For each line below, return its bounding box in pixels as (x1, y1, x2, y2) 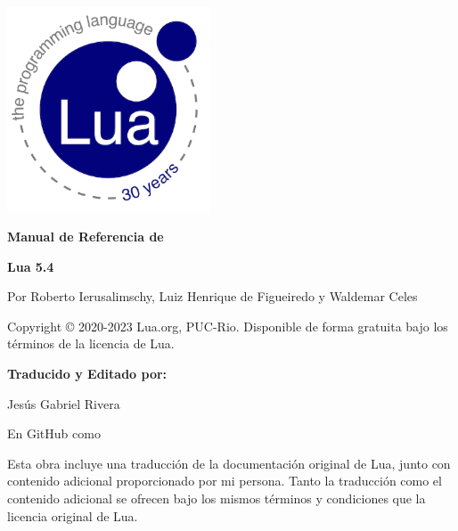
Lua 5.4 (7, 257, 54, 275)
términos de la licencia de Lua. (7, 334, 175, 353)
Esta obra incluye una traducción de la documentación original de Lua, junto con (7, 453, 451, 472)
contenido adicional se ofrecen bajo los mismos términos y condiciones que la (7, 489, 426, 508)
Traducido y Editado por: (7, 364, 168, 383)
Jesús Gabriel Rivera (7, 394, 120, 413)
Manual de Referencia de (7, 227, 164, 246)
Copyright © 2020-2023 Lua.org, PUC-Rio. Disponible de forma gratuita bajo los (7, 316, 448, 335)
